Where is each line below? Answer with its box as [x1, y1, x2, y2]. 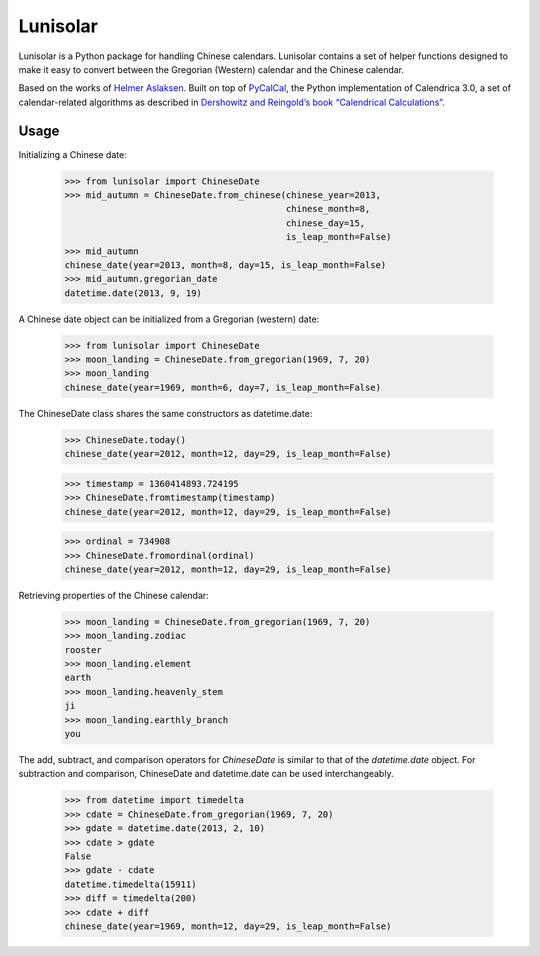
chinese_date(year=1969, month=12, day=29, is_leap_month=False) [64, 920, 392, 932]
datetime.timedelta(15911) [64, 878, 197, 890]
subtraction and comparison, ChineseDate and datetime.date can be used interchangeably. [18, 768, 394, 780]
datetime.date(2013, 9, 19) [64, 287, 202, 299]
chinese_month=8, [285, 203, 371, 215]
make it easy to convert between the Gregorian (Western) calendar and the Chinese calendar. [18, 63, 405, 75]
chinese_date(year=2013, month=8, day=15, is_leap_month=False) [64, 259, 387, 270]
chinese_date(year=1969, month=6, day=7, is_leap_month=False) [64, 381, 382, 393]
